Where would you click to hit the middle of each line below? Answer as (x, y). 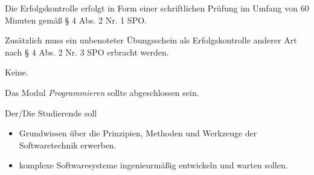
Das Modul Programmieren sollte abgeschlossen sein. (102, 92)
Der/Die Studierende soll (51, 113)
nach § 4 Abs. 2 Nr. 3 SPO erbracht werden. (87, 52)
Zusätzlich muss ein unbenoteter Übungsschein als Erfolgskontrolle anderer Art (151, 40)
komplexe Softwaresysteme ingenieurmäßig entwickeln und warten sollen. (153, 165)
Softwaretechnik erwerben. (68, 145)
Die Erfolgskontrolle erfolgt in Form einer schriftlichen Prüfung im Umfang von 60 (157, 8)
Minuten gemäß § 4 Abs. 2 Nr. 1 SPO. (76, 20)
